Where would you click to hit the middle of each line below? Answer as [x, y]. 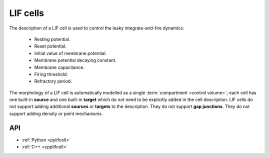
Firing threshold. [51, 74]
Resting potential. [52, 39]
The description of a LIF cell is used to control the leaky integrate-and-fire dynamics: [97, 28]
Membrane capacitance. [59, 67]
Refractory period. [53, 81]
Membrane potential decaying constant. [75, 60]
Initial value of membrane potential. [70, 53]
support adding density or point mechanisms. [56, 113]
